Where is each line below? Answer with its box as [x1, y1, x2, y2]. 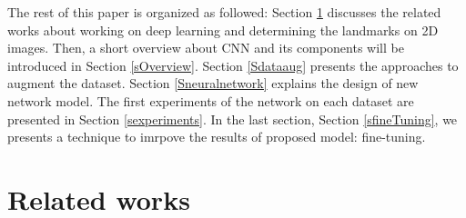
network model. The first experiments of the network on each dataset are [7, 91, 414, 110]
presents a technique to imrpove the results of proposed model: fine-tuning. [7, 127, 426, 146]
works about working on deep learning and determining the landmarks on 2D [7, 20, 439, 39]
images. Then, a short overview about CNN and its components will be [7, 38, 404, 57]
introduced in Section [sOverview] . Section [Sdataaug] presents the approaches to [7, 55, 459, 74]
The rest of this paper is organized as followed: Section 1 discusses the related [7, 3, 441, 21]
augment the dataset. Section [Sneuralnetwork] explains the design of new [7, 74, 419, 93]
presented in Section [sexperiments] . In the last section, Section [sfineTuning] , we [7, 109, 458, 128]
